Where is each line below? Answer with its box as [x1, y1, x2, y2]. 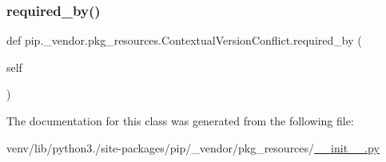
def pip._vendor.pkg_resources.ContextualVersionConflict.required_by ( [6, 32, 362, 49]
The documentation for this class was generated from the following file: [6, 113, 354, 128]
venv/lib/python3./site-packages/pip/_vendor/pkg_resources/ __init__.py [6, 139, 380, 156]
